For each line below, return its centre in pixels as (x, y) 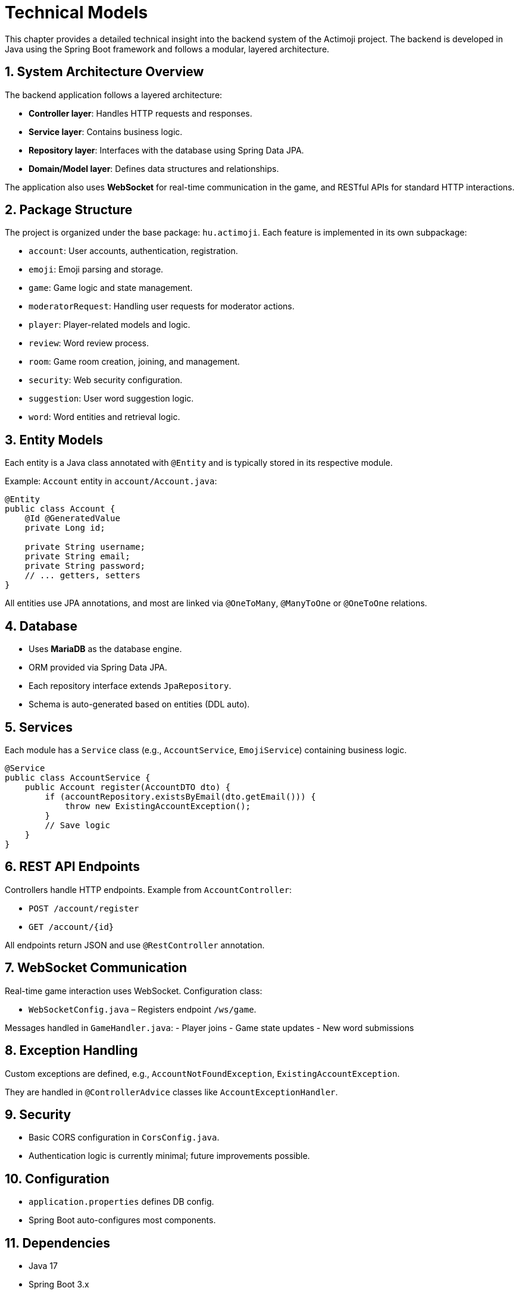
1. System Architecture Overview (104, 72)
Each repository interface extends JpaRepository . (130, 686)
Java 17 (43, 1266)
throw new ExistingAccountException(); (158, 806)
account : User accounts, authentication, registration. (133, 251)
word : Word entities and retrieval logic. (104, 417)
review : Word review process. (89, 343)
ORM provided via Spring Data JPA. (98, 668)
